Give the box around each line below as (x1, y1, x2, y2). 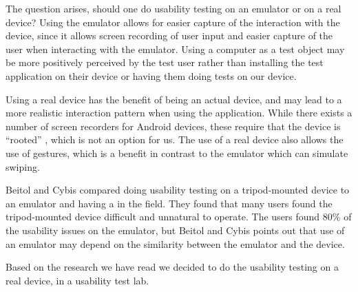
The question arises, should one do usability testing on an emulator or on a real (6, 1, 341, 15)
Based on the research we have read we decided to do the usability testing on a (6, 260, 339, 274)
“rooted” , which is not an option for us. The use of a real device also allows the (6, 132, 344, 147)
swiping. (6, 159, 40, 174)
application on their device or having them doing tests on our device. (6, 68, 297, 83)
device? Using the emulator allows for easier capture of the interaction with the (6, 14, 340, 29)
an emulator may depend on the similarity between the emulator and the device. (6, 236, 345, 251)
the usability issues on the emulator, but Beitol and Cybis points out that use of (6, 222, 345, 237)
